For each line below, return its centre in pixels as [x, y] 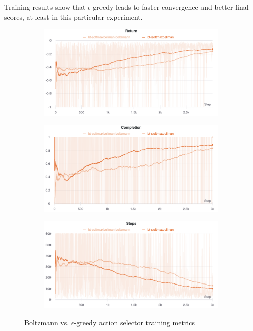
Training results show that [45, 7]
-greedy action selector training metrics [134, 322]
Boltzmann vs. [47, 322]
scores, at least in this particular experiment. [73, 16]
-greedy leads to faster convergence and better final [170, 7]
